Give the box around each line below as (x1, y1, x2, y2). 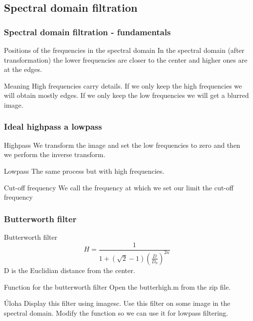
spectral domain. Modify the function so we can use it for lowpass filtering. (4, 307, 229, 318)
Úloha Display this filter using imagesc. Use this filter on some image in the (4, 298, 231, 308)
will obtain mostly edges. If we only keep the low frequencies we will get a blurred (4, 90, 249, 100)
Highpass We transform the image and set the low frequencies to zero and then (4, 139, 240, 150)
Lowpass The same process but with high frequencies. (4, 165, 165, 176)
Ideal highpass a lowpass (4, 120, 102, 133)
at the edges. (4, 64, 42, 74)
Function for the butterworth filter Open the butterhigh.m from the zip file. (4, 281, 231, 292)
